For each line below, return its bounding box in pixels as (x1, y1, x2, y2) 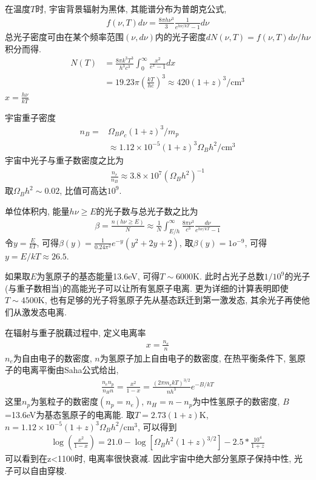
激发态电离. (21, 306, 67, 318)
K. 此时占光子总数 (193, 270, 264, 283)
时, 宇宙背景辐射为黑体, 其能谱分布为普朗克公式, (35, 2, 227, 15)
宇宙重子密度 (5, 111, 56, 123)
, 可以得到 (138, 420, 177, 433)
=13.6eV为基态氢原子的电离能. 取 (5, 408, 135, 421)
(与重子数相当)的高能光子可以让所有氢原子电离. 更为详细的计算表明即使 (5, 281, 289, 294)
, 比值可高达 (59, 184, 107, 197)
